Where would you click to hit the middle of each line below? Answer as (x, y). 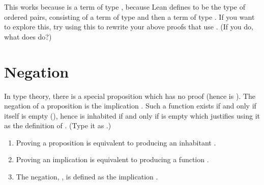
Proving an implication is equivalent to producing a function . (112, 159)
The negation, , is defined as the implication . (87, 177)
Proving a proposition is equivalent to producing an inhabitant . (116, 142)
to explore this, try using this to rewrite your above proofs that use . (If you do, (129, 27)
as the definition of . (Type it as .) (58, 125)
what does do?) (28, 36)
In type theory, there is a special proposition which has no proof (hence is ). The (130, 96)
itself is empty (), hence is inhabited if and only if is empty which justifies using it (132, 115)
